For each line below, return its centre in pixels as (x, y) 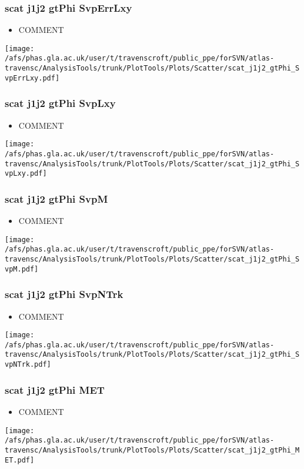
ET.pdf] (20, 460)
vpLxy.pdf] (26, 174)
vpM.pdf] (22, 269)
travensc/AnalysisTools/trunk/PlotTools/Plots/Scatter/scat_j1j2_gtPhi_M (152, 450)
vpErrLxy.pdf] (32, 78)
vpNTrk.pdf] (28, 365)
